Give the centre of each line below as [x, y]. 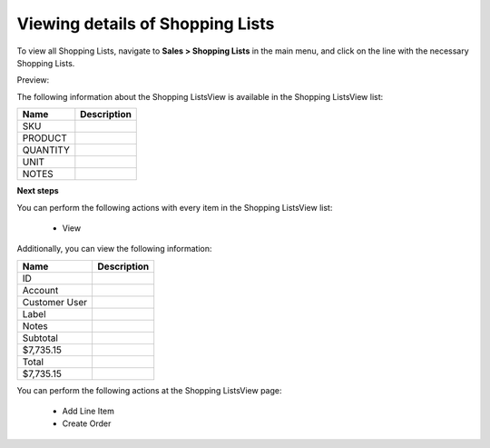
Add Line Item [88, 411]
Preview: [33, 80]
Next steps [38, 191]
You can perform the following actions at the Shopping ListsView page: [149, 390]
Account [40, 290]
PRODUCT [44, 138]
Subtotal [40, 338]
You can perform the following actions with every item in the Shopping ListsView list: [175, 207]
